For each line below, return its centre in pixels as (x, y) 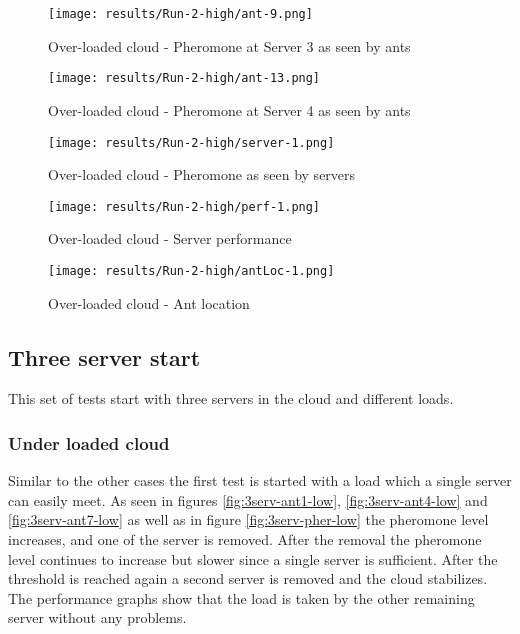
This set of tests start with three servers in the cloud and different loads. (231, 398)
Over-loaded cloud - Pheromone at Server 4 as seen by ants (229, 109)
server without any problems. (97, 617)
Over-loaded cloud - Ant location (149, 302)
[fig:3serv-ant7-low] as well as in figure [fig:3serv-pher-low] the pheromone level (248, 519)
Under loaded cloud (89, 442)
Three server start (104, 356)
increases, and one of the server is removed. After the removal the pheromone (245, 539)
